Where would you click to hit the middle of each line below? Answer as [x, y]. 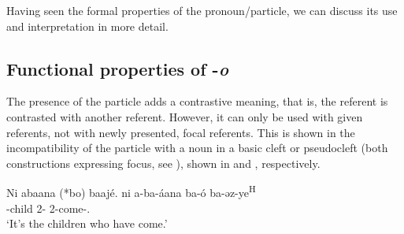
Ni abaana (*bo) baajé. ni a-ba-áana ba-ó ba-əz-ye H [131, 191]
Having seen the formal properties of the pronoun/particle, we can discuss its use [202, 10]
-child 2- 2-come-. [48, 208]
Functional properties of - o [118, 68]
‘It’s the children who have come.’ [87, 223]
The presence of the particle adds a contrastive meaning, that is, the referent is [197, 101]
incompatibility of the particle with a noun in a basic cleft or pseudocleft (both [197, 148]
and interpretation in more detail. [87, 26]
